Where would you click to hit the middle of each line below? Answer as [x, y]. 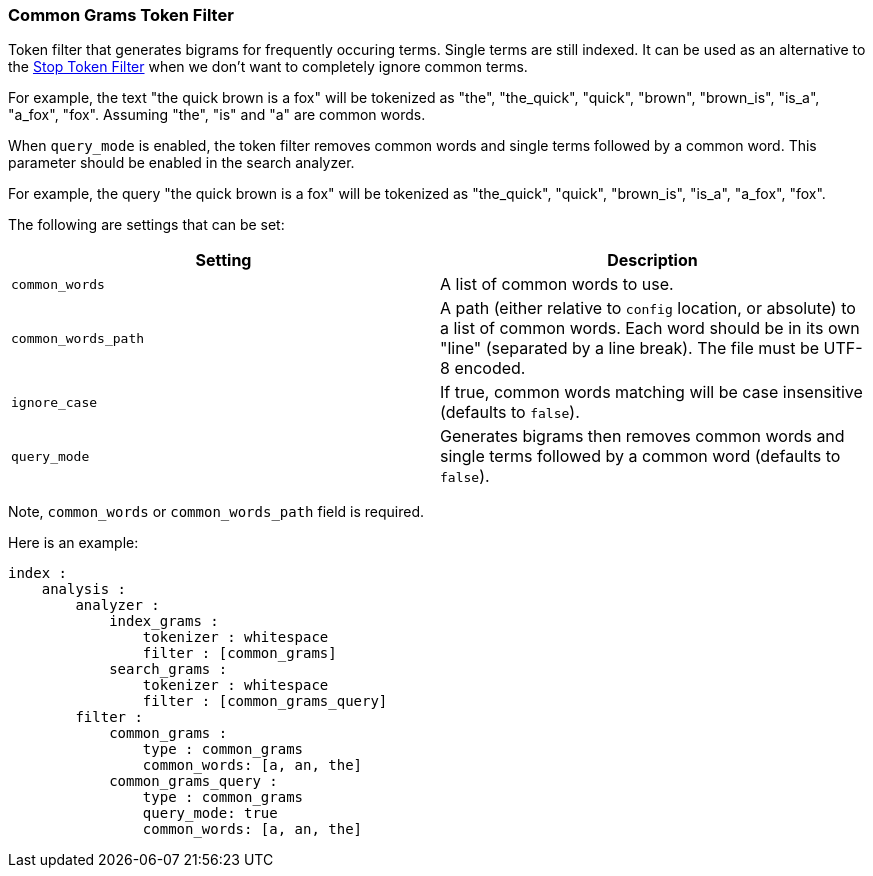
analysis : [84, 589]
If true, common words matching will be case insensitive [651, 392]
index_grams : [164, 621]
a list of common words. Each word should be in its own [650, 328]
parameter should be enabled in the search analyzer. [181, 163]
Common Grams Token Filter [121, 15]
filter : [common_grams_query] [265, 701]
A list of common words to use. [557, 284]
